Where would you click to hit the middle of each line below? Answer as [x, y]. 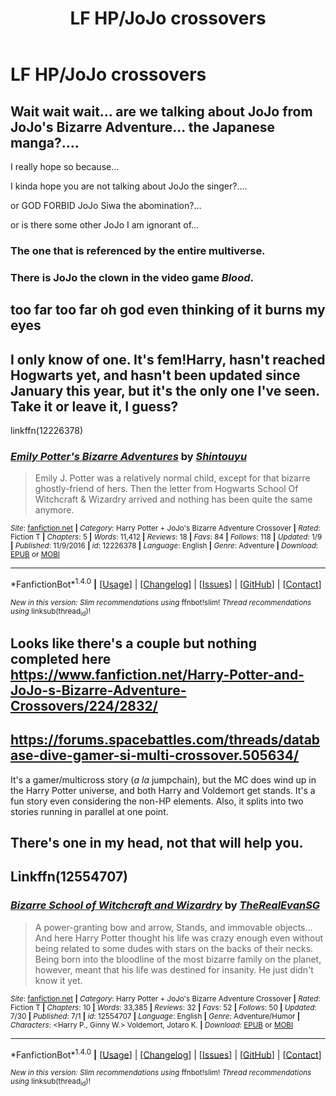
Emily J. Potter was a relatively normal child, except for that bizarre [172, 478]
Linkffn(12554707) [69, 877]
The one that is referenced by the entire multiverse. [138, 250]
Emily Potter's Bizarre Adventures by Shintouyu [129, 456]
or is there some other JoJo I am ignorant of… [105, 225]
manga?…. [45, 142]
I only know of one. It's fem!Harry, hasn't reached [168, 359]
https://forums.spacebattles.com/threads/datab [165, 740]
